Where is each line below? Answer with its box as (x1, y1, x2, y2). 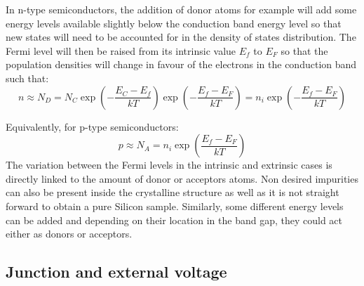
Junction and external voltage (6, 261, 227, 282)
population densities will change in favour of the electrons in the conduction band (6, 57, 357, 72)
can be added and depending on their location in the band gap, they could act (6, 212, 342, 227)
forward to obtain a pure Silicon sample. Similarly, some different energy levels (6, 198, 344, 213)
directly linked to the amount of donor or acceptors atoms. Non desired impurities (6, 171, 358, 186)
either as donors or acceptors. (6, 226, 133, 241)
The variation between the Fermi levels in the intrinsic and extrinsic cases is (6, 157, 332, 172)
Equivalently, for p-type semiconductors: (6, 119, 179, 134)
